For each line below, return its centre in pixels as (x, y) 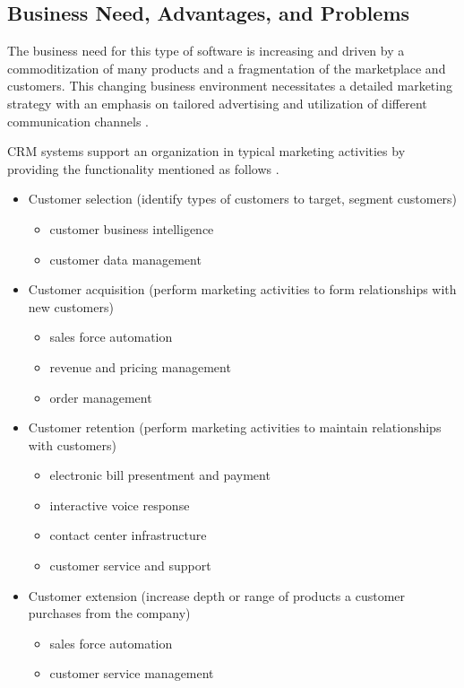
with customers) (72, 444)
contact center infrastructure (128, 535)
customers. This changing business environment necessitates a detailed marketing (230, 86)
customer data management (125, 259)
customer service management (132, 673)
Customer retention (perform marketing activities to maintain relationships (235, 427)
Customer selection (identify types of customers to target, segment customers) (243, 199)
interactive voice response (120, 505)
